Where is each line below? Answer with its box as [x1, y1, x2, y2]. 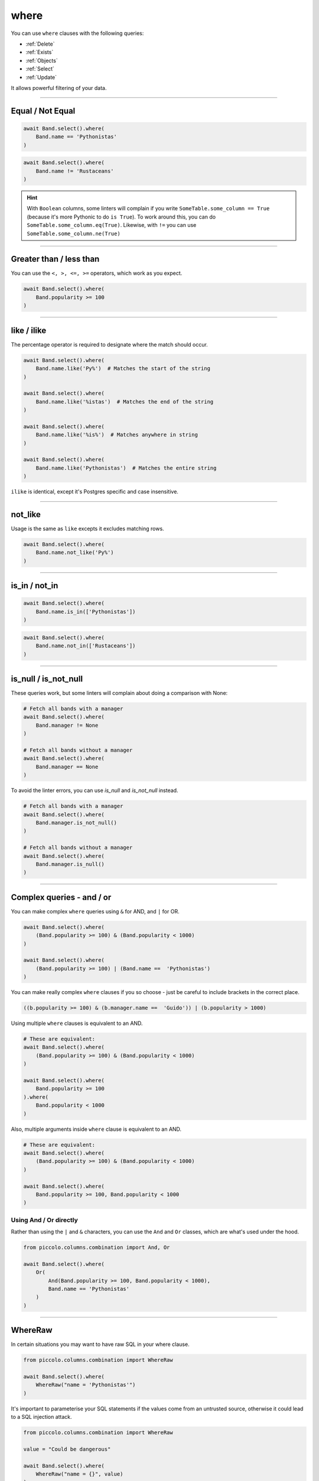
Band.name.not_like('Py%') [35, 549, 115, 556]
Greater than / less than [11, 254, 100, 264]
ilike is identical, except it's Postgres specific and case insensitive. [11, 488, 178, 495]
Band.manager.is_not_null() [35, 819, 118, 826]
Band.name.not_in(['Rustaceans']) [35, 643, 136, 649]
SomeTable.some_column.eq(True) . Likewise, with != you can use [27, 222, 197, 229]
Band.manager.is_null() [35, 861, 105, 867]
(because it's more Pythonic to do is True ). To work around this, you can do [27, 213, 216, 220]
